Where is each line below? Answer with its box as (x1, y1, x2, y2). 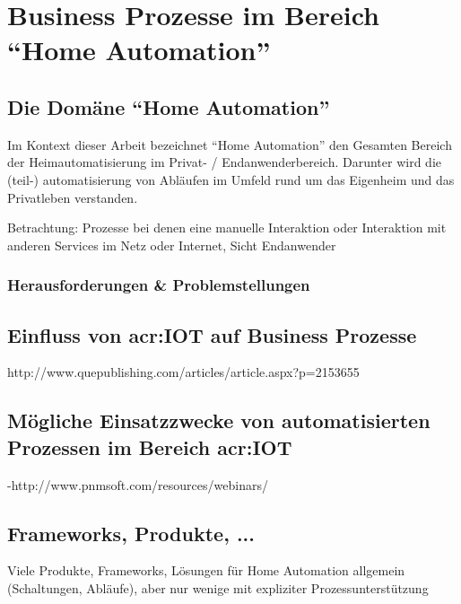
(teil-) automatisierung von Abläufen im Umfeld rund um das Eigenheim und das (7, 170, 455, 188)
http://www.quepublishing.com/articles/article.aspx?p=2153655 (7, 363, 360, 381)
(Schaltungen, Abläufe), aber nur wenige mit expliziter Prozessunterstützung (7, 578, 429, 597)
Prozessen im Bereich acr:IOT (7, 433, 292, 460)
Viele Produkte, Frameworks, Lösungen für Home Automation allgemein (7, 561, 405, 580)
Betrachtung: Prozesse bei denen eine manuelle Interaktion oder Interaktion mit (7, 218, 447, 237)
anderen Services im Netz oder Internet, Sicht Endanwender (7, 235, 336, 254)
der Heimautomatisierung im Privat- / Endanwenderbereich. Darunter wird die (7, 153, 442, 171)
